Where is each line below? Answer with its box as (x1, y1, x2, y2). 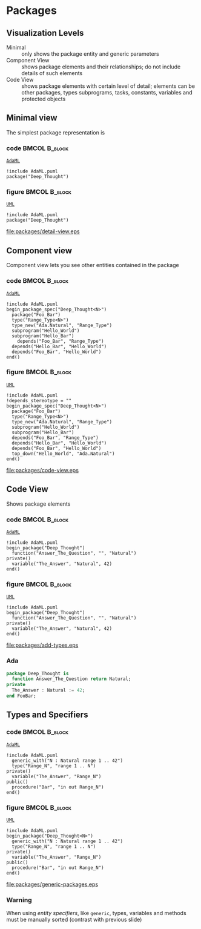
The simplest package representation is (6, 128, 105, 136)
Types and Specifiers (6, 710, 88, 720)
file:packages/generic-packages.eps (6, 881, 99, 888)
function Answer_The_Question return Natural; (12, 676, 131, 682)
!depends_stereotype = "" (6, 397, 71, 403)
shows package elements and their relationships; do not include (21, 63, 181, 70)
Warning (6, 896, 32, 904)
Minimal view (6, 113, 58, 123)
